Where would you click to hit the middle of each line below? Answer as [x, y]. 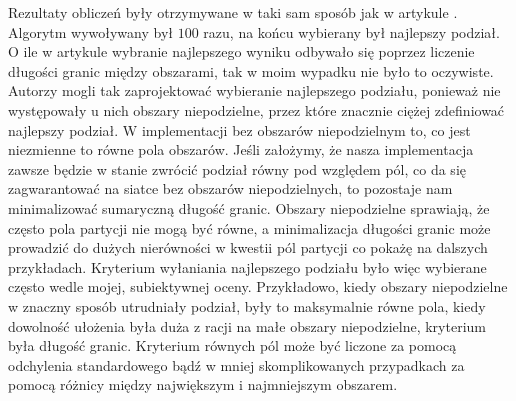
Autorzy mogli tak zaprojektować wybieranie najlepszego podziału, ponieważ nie [254, 90]
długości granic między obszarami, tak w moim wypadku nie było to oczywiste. [251, 70]
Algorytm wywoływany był [91, 31]
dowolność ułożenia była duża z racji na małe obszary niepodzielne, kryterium [247, 325]
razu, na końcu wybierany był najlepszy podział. [351, 31]
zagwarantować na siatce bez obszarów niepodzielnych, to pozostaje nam [230, 188]
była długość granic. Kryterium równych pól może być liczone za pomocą [232, 345]
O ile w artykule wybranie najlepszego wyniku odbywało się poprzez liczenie [241, 51]
